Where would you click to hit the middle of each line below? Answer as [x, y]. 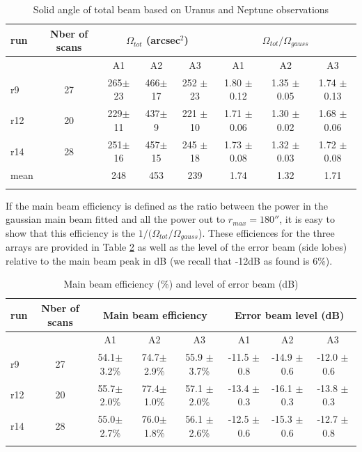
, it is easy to [307, 219]
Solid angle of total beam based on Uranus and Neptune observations [181, 9]
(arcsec [163, 40]
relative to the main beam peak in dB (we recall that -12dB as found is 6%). [169, 260]
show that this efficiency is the [71, 232]
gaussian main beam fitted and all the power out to [116, 219]
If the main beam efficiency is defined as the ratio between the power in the [167, 205]
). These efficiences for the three [266, 232]
